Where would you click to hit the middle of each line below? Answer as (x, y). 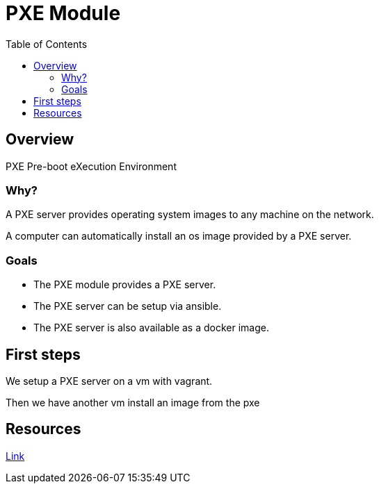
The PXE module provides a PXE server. (125, 285)
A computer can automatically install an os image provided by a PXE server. (179, 236)
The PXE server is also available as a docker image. (151, 328)
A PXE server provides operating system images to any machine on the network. (190, 215)
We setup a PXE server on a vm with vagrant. (109, 381)
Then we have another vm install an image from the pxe (133, 402)
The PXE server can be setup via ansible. (128, 306)
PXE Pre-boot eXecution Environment (91, 166)
